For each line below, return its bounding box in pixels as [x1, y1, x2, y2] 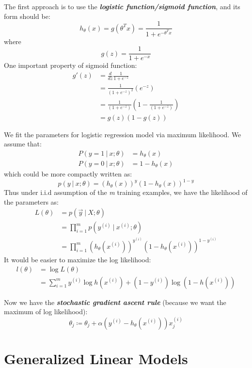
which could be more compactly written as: [4, 169, 132, 179]
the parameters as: [4, 196, 59, 207]
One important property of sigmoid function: [4, 60, 137, 70]
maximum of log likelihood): [4, 306, 88, 317]
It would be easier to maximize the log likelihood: [4, 254, 151, 264]
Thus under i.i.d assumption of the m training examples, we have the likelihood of [4, 187, 248, 197]
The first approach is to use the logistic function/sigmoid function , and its [4, 1, 240, 11]
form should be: [4, 11, 50, 21]
